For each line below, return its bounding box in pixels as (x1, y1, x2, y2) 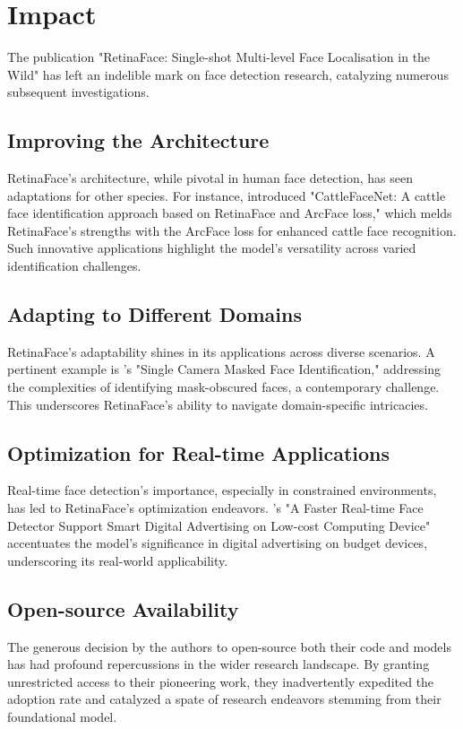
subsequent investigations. (7, 82, 150, 101)
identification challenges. (7, 256, 141, 275)
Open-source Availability (7, 594, 239, 622)
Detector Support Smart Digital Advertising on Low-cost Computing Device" (7, 516, 431, 534)
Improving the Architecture (7, 126, 270, 154)
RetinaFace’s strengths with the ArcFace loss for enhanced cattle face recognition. (7, 221, 457, 239)
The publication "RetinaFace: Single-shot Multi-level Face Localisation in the (7, 48, 431, 66)
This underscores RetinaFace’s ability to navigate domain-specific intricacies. (7, 395, 428, 413)
